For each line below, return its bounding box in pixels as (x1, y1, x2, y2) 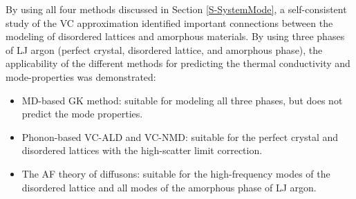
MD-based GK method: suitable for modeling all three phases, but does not (21, 93, 343, 107)
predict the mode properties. (21, 106, 143, 121)
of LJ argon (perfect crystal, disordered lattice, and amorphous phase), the (6, 42, 323, 57)
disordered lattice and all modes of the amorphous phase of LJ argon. (21, 180, 317, 194)
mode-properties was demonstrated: (6, 69, 156, 84)
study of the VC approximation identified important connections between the (6, 15, 333, 30)
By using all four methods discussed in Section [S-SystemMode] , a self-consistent (6, 2, 347, 16)
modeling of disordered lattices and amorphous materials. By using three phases (6, 29, 345, 44)
